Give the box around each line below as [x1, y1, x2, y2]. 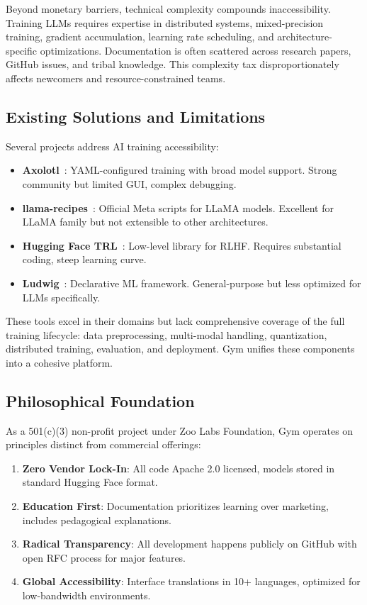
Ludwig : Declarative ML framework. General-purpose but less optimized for [22, 275, 361, 290]
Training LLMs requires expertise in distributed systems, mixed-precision [6, 15, 324, 30]
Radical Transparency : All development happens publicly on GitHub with [22, 536, 357, 551]
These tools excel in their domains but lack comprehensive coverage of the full [6, 313, 345, 328]
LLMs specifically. [22, 289, 101, 304]
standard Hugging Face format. [22, 474, 158, 489]
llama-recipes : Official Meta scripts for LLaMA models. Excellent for [22, 200, 334, 215]
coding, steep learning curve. [22, 252, 147, 267]
